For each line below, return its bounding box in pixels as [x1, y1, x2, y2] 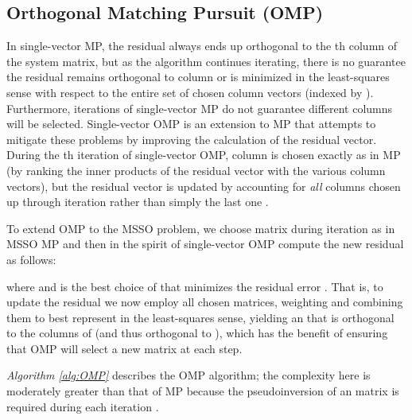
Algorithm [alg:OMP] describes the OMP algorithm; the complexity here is [6, 367, 371, 383]
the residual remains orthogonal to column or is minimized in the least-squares [6, 68, 390, 85]
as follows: [6, 251, 56, 267]
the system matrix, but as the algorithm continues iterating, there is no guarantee [6, 52, 406, 69]
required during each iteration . [6, 398, 159, 414]
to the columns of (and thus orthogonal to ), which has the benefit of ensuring [6, 325, 388, 341]
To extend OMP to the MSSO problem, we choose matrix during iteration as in [6, 220, 395, 236]
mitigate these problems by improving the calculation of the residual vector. [6, 130, 377, 147]
